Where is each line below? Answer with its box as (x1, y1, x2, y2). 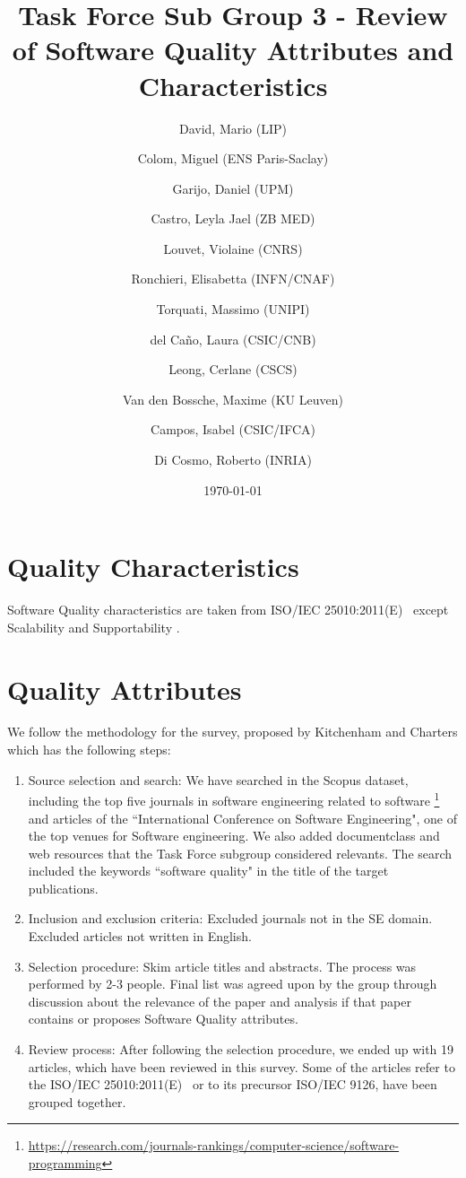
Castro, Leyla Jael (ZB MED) (151, 209, 315, 228)
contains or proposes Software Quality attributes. (28, 1009, 298, 1028)
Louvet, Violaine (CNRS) (163, 239, 303, 257)
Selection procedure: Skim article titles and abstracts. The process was (28, 956, 417, 975)
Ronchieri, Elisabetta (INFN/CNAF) (131, 269, 335, 288)
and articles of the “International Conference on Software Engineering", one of (28, 808, 458, 827)
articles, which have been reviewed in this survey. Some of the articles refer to (28, 1057, 455, 1076)
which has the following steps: (7, 740, 171, 759)
